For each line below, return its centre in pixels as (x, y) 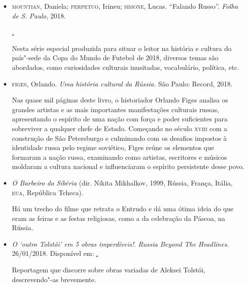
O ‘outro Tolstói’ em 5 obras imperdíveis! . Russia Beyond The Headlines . (120, 244)
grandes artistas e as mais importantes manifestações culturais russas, (116, 109)
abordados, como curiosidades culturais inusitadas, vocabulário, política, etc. (125, 67)
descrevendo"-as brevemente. (54, 279)
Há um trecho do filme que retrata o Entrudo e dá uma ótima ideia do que (123, 209)
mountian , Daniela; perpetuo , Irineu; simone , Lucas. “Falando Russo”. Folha (125, 6)
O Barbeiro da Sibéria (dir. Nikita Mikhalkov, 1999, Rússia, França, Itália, (122, 182)
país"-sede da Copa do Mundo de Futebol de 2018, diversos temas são (115, 58)
